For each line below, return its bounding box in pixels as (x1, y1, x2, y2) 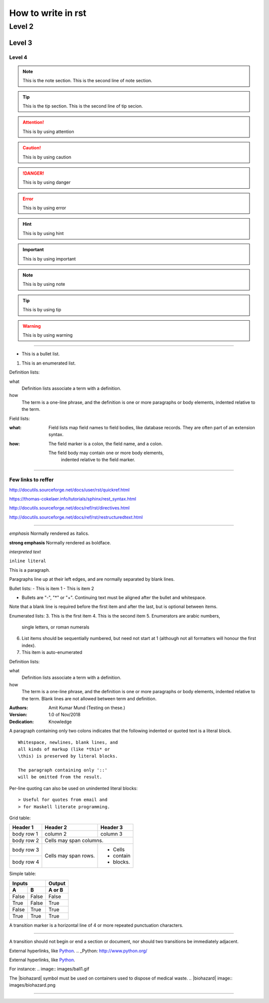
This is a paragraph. (9, 567, 50, 573)
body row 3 (12, 847, 39, 854)
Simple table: (9, 871, 36, 877)
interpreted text (9, 548, 41, 555)
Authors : (9, 705, 28, 711)
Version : (9, 712, 27, 718)
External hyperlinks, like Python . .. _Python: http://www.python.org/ (9, 948, 147, 954)
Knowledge (48, 719, 72, 725)
